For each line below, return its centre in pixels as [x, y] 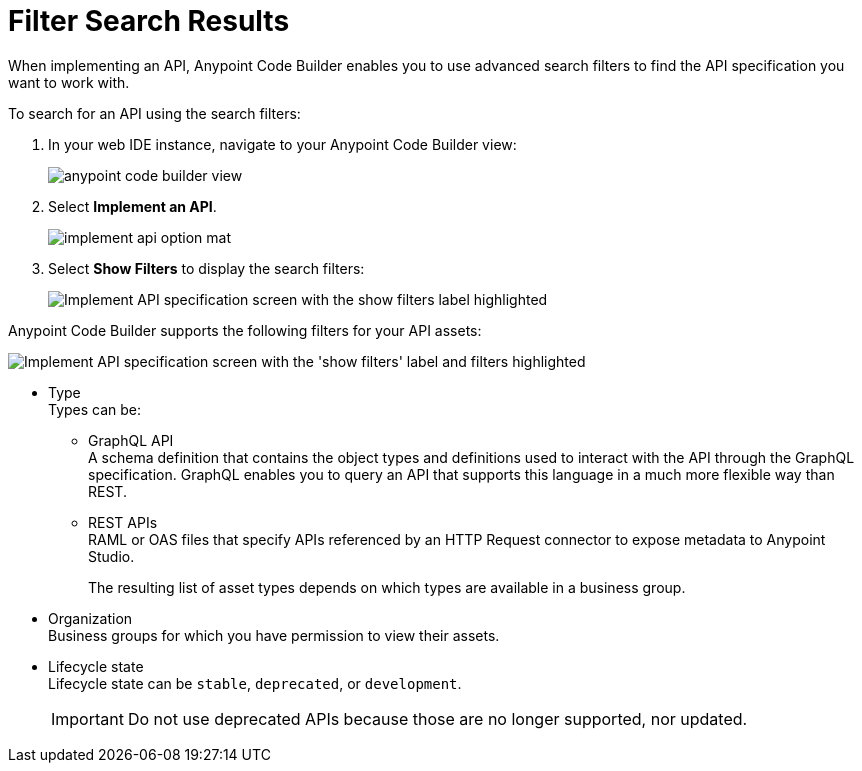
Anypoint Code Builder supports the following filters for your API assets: [245, 330]
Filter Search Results [149, 21]
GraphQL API [131, 440]
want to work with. [69, 82]
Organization [90, 618]
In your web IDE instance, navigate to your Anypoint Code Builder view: [282, 144]
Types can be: [95, 409]
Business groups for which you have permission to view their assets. [274, 635]
